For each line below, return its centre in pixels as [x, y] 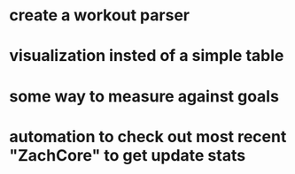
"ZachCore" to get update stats [128, 155]
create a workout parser [100, 15]
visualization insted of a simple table [147, 56]
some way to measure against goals [144, 96]
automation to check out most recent [148, 136]
